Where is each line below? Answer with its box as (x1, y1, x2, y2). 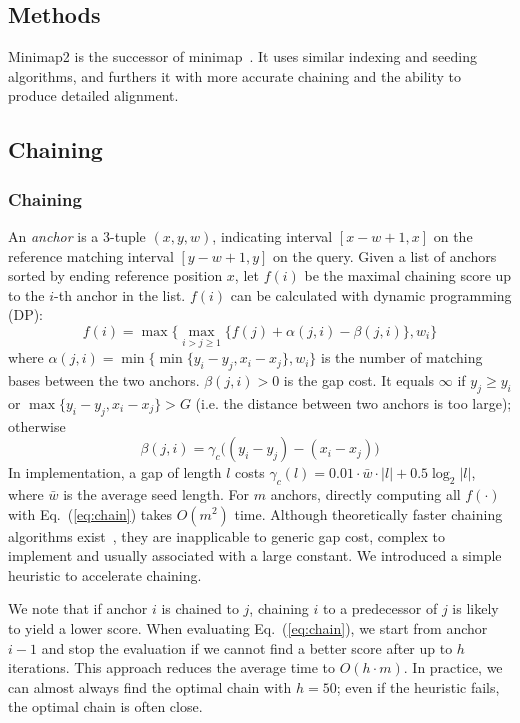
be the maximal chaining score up (304, 265, 512, 286)
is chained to (161, 598, 239, 619)
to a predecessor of (323, 598, 438, 619)
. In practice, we (403, 657, 503, 678)
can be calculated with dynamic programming (230, 284, 512, 305)
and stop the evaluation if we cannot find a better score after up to (41, 637, 453, 658)
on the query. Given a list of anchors (273, 245, 497, 266)
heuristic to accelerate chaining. (8, 564, 202, 585)
